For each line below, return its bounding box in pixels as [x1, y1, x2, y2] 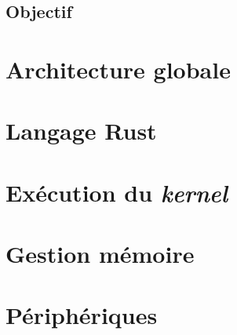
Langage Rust [5, 115, 157, 147]
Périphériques [5, 299, 158, 331]
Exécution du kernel [5, 176, 228, 209]
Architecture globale [5, 53, 231, 85]
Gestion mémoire [5, 238, 195, 270]
